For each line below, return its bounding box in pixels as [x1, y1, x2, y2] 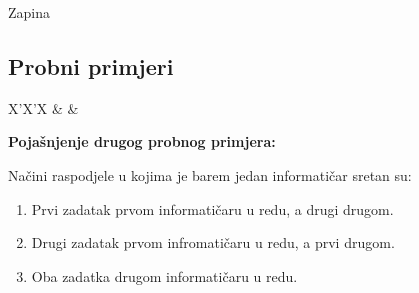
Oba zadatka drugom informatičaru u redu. [31, 265, 298, 286]
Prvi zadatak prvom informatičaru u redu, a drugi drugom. [31, 198, 394, 219]
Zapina [8, 2, 51, 22]
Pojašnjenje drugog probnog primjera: [8, 131, 276, 152]
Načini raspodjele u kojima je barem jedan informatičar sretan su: [8, 164, 412, 185]
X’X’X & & [8, 97, 79, 118]
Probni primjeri [8, 50, 174, 81]
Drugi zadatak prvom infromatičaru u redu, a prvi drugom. [31, 232, 395, 253]
